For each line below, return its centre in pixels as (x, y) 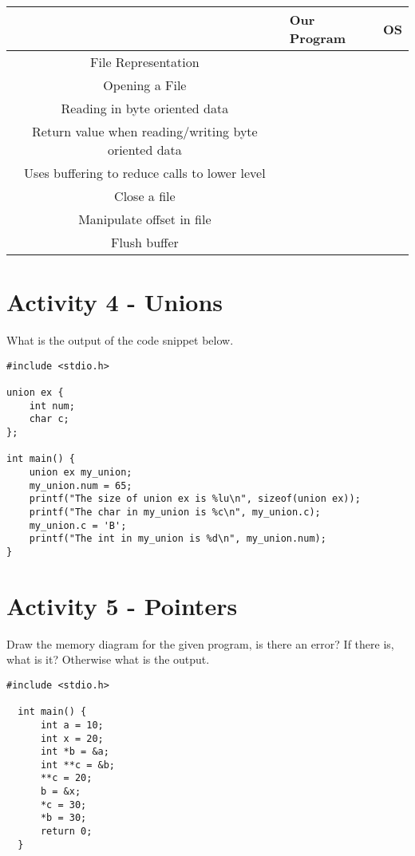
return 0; (66, 832)
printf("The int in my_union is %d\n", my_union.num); (178, 539)
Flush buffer (144, 242)
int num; (52, 406)
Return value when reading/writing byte (145, 131)
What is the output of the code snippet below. (120, 340)
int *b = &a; (75, 752)
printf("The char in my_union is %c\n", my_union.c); (175, 512)
